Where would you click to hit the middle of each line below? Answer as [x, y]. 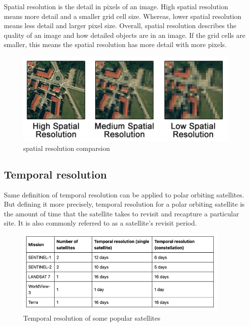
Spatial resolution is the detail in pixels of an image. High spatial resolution [116, 6]
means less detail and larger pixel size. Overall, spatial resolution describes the [120, 25]
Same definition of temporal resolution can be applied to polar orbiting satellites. [124, 194]
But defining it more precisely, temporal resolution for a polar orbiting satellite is [124, 204]
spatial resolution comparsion [67, 148]
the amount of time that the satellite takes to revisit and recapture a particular [122, 213]
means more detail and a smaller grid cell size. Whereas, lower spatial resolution [123, 16]
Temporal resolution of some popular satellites [92, 318]
